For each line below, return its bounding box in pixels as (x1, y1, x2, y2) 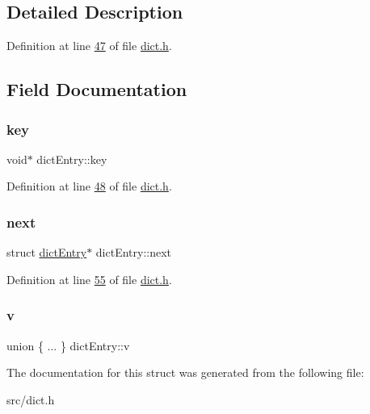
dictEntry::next (95, 244, 172, 261)
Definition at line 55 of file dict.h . (6, 270, 172, 287)
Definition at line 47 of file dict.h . (6, 37, 172, 54)
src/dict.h (6, 391, 55, 408)
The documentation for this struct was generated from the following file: (6, 364, 364, 381)
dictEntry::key (36, 150, 107, 167)
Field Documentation (6, 77, 187, 102)
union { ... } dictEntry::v (6, 337, 130, 353)
